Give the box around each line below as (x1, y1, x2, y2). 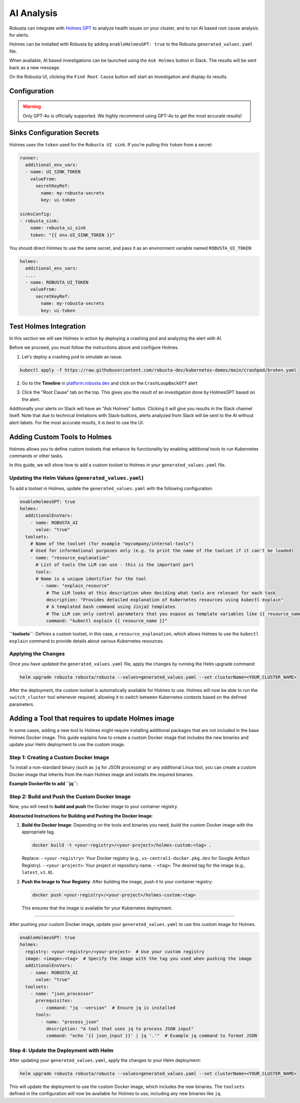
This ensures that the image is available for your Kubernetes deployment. (21, 905, 172, 911)
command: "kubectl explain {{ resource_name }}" (45, 618, 167, 624)
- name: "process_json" (40, 1019, 99, 1025)
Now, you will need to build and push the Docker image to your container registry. (9, 804, 178, 810)
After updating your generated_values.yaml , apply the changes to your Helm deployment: (9, 1057, 201, 1063)
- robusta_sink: (19, 218, 60, 224)
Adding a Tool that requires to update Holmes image (9, 714, 174, 723)
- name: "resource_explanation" (30, 555, 110, 561)
